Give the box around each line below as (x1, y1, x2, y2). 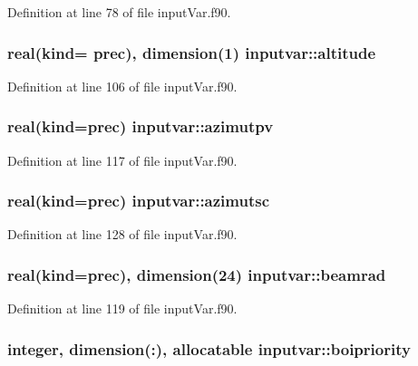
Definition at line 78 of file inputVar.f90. (7, 3, 231, 21)
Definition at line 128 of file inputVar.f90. (7, 225, 238, 244)
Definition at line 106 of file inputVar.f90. (7, 76, 238, 95)
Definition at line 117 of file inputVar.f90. (7, 150, 238, 169)
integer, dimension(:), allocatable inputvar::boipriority (7, 337, 411, 360)
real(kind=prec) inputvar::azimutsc (7, 189, 270, 212)
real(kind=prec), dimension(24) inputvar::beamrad (7, 263, 386, 285)
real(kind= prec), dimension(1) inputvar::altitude (7, 41, 376, 63)
